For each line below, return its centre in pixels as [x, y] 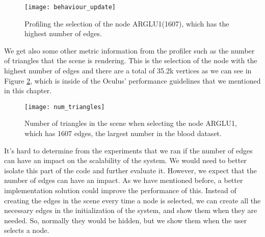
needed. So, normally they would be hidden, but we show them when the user [126, 220]
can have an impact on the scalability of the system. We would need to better [125, 160]
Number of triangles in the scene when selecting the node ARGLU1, [131, 123]
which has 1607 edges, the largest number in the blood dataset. [123, 133]
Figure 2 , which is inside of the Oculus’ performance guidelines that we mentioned [132, 80]
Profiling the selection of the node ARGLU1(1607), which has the [127, 23]
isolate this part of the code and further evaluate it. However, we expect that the [130, 170]
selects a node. [27, 230]
